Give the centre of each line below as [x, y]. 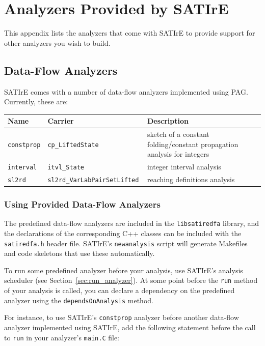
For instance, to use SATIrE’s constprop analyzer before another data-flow [122, 317]
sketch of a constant [178, 134]
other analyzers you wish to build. [57, 42]
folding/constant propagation [193, 144]
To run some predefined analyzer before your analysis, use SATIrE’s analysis [124, 270]
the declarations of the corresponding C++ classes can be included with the [123, 233]
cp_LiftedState [73, 145]
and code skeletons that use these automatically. [79, 253]
